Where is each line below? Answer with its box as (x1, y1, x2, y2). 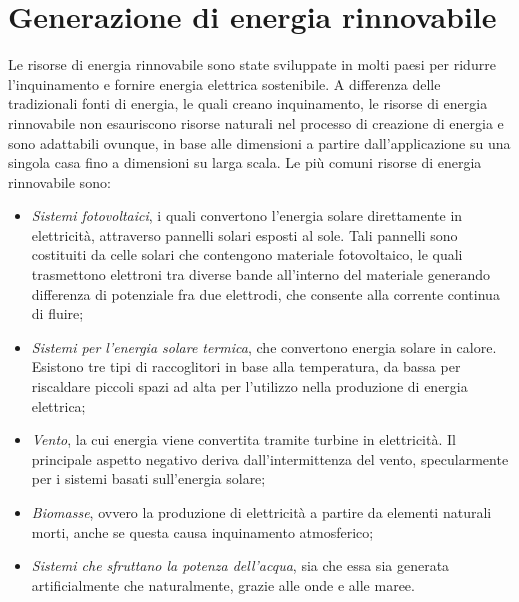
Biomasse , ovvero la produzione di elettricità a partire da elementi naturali (31, 502, 492, 522)
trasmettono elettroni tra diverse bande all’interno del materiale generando (31, 264, 490, 285)
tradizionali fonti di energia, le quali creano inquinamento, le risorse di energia (8, 93, 488, 114)
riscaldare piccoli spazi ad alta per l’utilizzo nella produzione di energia (31, 376, 468, 397)
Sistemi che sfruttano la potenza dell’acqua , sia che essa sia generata (31, 555, 450, 576)
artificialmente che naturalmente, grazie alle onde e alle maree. (31, 574, 415, 595)
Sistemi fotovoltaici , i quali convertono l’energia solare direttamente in (31, 205, 463, 226)
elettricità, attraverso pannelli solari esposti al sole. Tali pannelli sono (31, 224, 458, 245)
